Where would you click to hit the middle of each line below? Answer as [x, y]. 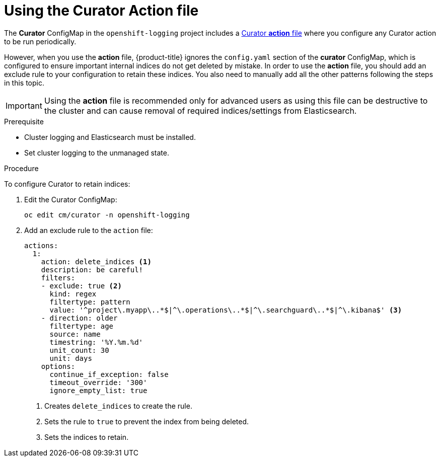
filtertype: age [82, 326]
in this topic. [24, 83]
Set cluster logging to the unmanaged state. [97, 152]
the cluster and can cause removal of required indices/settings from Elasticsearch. [200, 110]
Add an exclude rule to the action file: [89, 230]
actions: [41, 245]
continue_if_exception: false [109, 374]
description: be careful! [92, 270]
